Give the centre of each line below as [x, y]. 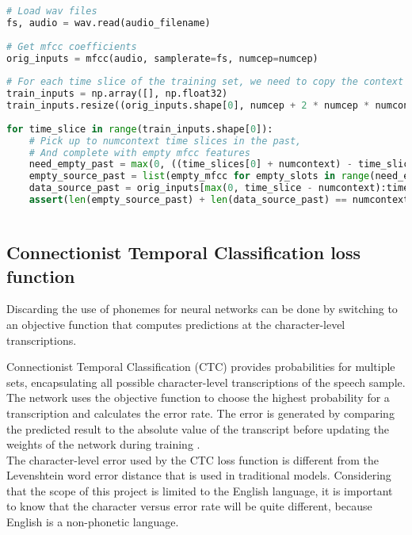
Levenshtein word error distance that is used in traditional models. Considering [199, 475]
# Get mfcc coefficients [72, 46]
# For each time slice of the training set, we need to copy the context [205, 82]
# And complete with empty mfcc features [139, 153]
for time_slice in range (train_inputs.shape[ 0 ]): [140, 129]
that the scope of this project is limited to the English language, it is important [200, 490]
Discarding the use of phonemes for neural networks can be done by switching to [202, 309]
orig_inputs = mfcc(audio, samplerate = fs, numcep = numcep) [162, 58]
